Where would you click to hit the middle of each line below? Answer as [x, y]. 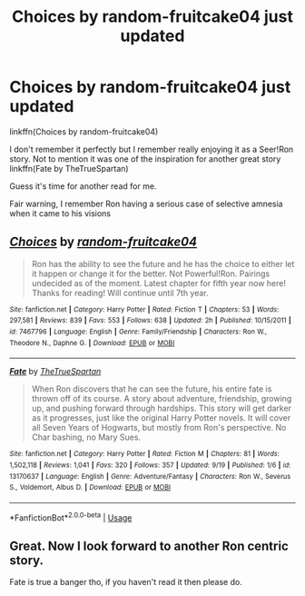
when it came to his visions [60, 213]
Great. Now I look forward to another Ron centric [149, 546]
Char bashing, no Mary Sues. [86, 437]
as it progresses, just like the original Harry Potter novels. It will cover [161, 418]
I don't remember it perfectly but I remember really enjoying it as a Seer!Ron [152, 149]
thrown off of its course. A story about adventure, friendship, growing [162, 399]
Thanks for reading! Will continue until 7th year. [120, 293]
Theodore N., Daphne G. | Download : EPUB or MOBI [92, 343]
